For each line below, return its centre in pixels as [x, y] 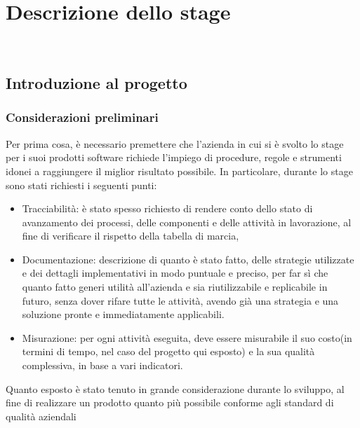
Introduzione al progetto [96, 83]
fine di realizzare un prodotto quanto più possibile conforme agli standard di [170, 402]
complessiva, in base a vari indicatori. [102, 365]
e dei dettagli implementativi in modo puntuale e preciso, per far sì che [175, 273]
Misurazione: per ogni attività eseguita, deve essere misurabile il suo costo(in [187, 337]
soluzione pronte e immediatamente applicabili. [123, 314]
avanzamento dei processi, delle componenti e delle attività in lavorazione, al [187, 222]
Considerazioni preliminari [82, 117]
